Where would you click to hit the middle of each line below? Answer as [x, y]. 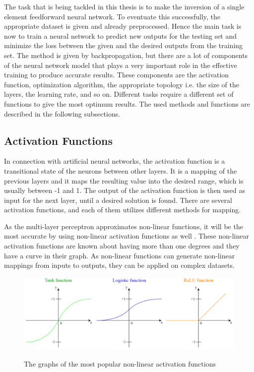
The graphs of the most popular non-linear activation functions [120, 364]
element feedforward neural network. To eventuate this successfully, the [112, 16]
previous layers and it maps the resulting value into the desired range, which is [124, 180]
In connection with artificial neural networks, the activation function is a [115, 161]
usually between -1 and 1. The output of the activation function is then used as [125, 190]
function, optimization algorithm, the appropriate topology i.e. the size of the [122, 84]
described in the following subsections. [62, 113]
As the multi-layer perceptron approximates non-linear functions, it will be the [124, 226]
